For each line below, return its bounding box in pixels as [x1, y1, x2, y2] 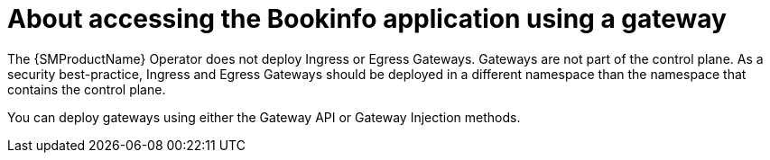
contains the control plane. [7, 81, 166, 97]
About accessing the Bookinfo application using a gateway [7, 4, 727, 34]
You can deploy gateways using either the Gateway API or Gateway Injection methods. [7, 109, 521, 125]
